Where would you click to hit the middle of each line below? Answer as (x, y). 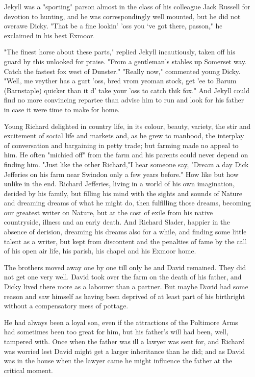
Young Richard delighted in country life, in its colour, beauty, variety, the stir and (127, 126)
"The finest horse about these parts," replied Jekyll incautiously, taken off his (120, 52)
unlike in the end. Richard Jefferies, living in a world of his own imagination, (119, 184)
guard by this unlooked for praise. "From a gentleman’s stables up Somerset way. (125, 61)
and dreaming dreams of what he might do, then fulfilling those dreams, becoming (127, 203)
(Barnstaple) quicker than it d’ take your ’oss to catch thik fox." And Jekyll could (127, 90)
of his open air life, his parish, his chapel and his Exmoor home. (100, 251)
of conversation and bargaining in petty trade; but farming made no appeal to (121, 145)
